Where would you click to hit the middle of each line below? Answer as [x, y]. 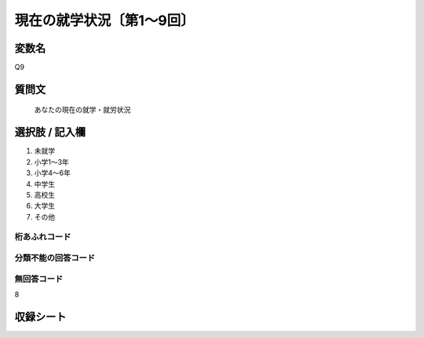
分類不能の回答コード [55, 258]
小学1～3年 [52, 162]
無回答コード [39, 278]
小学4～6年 [52, 173]
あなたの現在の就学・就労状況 [82, 110]
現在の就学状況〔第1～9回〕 [105, 20]
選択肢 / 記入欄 [50, 132]
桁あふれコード [43, 237]
